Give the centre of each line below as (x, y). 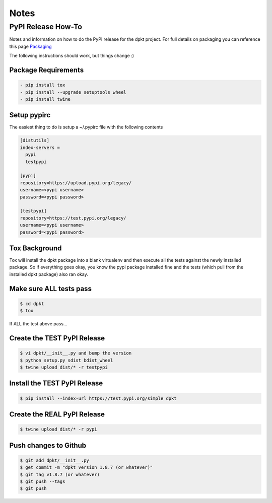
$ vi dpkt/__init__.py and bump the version (76, 353)
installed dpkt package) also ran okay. (49, 274)
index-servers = (40, 148)
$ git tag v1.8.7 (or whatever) (60, 474)
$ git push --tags (43, 481)
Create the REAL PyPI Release (57, 414)
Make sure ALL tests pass (50, 289)
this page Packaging (31, 46)
